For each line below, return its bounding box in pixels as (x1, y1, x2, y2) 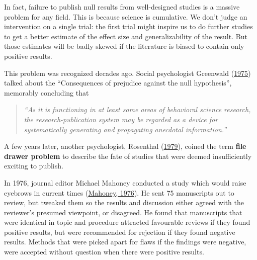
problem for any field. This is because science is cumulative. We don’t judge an (4, 11, 247, 22)
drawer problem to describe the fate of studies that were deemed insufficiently (4, 150, 252, 161)
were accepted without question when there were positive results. (4, 246, 204, 257)
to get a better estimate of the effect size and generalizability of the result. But (4, 31, 247, 41)
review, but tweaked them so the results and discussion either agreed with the (4, 197, 244, 208)
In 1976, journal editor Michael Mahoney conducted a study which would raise (4, 177, 246, 188)
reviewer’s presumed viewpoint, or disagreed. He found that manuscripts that (4, 207, 242, 217)
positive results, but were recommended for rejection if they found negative (4, 226, 235, 237)
